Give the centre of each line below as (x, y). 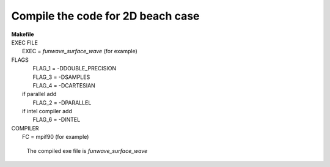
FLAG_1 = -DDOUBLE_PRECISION (74, 69)
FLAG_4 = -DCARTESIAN (64, 85)
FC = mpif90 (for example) (56, 137)
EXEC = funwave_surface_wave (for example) (80, 51)
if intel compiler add (47, 111)
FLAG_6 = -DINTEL (57, 120)
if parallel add (39, 94)
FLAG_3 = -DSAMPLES (61, 77)
